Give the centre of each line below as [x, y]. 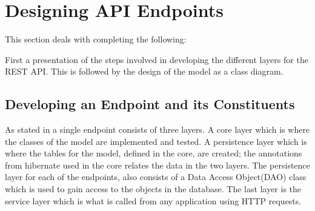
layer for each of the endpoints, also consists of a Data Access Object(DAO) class [156, 177]
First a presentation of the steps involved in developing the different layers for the [157, 59]
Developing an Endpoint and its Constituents [150, 104]
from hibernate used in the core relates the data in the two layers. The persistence [157, 165]
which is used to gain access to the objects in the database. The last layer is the [153, 189]
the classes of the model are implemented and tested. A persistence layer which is [156, 141]
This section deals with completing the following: [96, 39]
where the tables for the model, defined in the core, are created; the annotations [154, 153]
